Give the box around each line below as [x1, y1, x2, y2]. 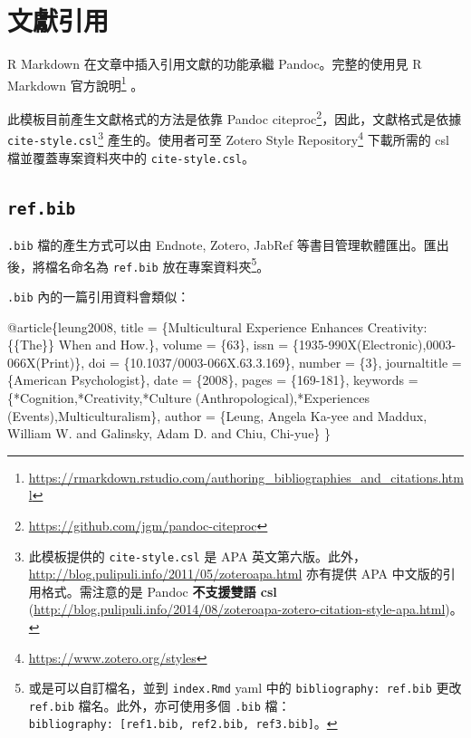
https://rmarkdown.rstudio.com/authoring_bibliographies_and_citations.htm [28, 467, 464, 486]
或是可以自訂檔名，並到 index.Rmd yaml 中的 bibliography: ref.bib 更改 [28, 678, 462, 697]
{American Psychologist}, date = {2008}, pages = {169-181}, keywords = [7, 370, 418, 389]
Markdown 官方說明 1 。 [7, 72, 144, 94]
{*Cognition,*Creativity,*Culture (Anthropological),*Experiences [7, 388, 370, 407]
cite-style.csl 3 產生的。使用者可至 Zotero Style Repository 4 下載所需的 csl [7, 128, 449, 149]
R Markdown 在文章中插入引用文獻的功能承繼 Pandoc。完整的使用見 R [7, 54, 422, 73]
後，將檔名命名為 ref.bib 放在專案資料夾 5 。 [7, 254, 270, 275]
